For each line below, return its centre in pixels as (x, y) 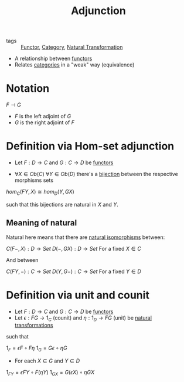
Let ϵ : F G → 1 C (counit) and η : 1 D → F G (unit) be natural (83, 318)
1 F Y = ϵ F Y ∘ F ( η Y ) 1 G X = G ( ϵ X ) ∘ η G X (50, 373)
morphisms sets (34, 180)
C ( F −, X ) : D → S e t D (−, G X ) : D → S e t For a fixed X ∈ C (74, 248)
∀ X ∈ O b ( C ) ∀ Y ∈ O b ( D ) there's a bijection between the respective (96, 174)
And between (22, 260)
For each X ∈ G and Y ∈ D (47, 361)
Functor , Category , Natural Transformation (72, 47)
